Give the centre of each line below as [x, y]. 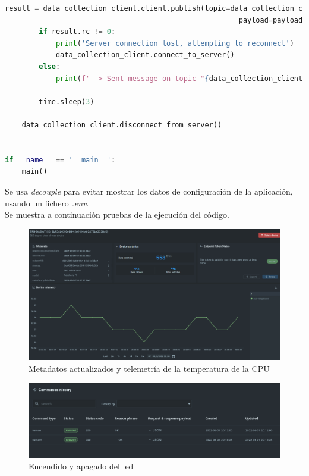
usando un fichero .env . [47, 203]
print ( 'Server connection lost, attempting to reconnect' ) [175, 43]
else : [50, 66]
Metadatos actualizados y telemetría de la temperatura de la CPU [149, 368]
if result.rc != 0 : [77, 32]
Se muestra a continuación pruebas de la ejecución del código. [117, 214]
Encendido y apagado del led [81, 466]
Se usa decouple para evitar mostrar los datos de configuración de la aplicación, [149, 191]
